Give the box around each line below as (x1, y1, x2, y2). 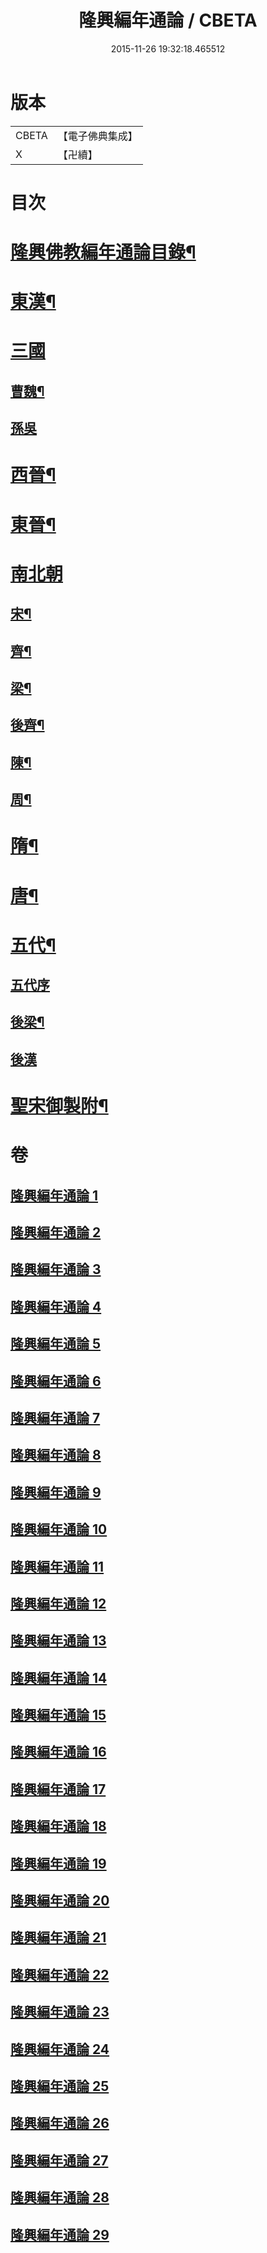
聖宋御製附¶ (10, 1095, 109, 1118)
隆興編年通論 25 (10, 2078, 110, 2095)
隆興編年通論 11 (10, 1558, 105, 1575)
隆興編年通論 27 (10, 2152, 109, 2169)
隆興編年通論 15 (10, 1707, 107, 1724)
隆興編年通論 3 (10, 1261, 102, 1278)
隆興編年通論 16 (10, 1744, 107, 1761)
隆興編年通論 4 (10, 1298, 102, 1315)
